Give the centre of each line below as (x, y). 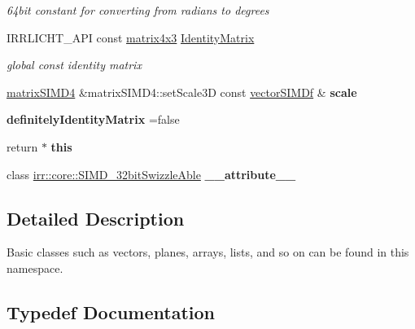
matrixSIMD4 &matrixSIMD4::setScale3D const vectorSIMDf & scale (182, 92)
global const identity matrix (74, 65)
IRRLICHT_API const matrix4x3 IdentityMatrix (131, 37)
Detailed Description (96, 218)
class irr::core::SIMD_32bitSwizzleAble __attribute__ (151, 174)
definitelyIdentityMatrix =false (93, 119)
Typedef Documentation (111, 311)
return (22, 146)
